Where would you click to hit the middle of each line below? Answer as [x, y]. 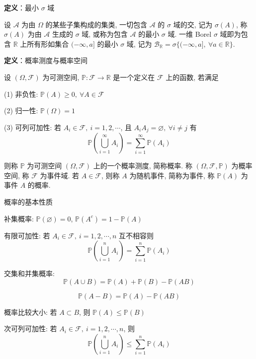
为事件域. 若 [60, 175]
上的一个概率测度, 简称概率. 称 [143, 166]
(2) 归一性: [21, 110]
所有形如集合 [48, 43]
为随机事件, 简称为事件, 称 [172, 175]
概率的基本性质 [28, 201]
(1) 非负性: [21, 94]
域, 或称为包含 [105, 34]
